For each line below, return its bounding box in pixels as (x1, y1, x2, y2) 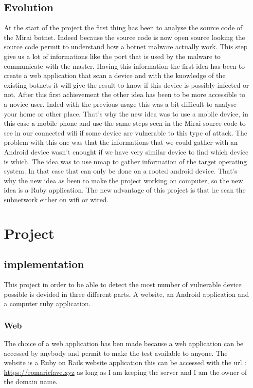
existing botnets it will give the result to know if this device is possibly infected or (4, 79, 249, 90)
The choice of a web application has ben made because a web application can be (4, 338, 244, 349)
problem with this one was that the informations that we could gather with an (4, 137, 238, 147)
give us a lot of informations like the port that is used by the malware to (4, 51, 221, 61)
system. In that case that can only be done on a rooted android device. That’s (4, 166, 237, 176)
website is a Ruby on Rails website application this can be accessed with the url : (4, 357, 246, 368)
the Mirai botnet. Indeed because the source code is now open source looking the (4, 32, 245, 42)
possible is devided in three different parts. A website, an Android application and (4, 289, 249, 299)
